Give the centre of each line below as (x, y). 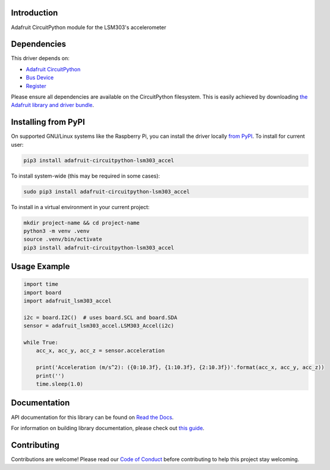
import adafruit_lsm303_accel (67, 301)
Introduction (34, 13)
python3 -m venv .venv (56, 231)
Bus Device (40, 78)
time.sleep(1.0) (59, 384)
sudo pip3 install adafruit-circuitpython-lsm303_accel (107, 191)
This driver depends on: (40, 58)
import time (41, 284)
